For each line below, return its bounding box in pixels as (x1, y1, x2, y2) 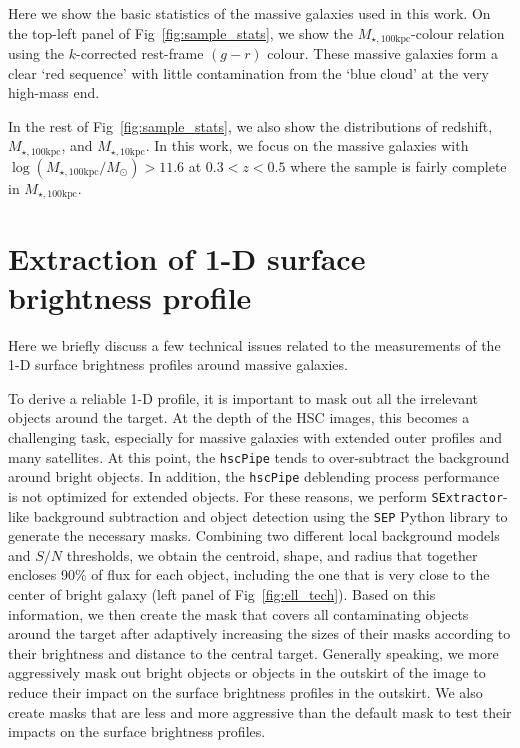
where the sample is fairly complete (290, 155, 507, 176)
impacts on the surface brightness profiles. (8, 721, 266, 742)
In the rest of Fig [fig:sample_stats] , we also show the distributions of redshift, (8, 115, 493, 136)
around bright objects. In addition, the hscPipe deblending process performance (8, 466, 500, 487)
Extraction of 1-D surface (8, 237, 366, 278)
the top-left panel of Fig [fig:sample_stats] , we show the (8, 22, 354, 43)
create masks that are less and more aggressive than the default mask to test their (8, 701, 512, 722)
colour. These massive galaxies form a (267, 43, 498, 64)
